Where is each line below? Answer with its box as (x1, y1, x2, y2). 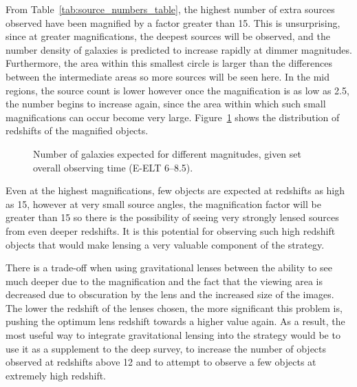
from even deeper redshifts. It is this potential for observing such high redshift (6, 223, 336, 238)
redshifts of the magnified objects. (6, 123, 149, 138)
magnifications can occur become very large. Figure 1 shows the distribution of (6, 109, 340, 124)
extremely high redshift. (6, 368, 107, 382)
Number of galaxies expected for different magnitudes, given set (33, 146, 301, 160)
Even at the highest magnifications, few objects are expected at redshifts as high (6, 183, 345, 198)
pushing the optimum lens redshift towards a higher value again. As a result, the (6, 314, 345, 328)
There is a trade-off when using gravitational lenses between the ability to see (6, 260, 332, 275)
